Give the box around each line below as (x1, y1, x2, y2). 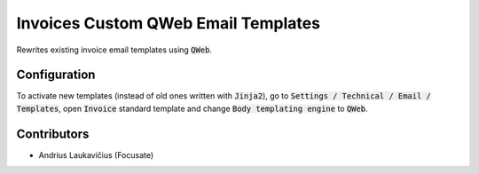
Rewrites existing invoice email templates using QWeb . (16, 44, 213, 55)
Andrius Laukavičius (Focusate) (38, 149, 154, 160)
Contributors (16, 126, 90, 141)
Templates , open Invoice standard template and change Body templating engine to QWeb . (16, 103, 368, 114)
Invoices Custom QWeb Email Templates (16, 13, 321, 33)
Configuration (16, 67, 96, 83)
